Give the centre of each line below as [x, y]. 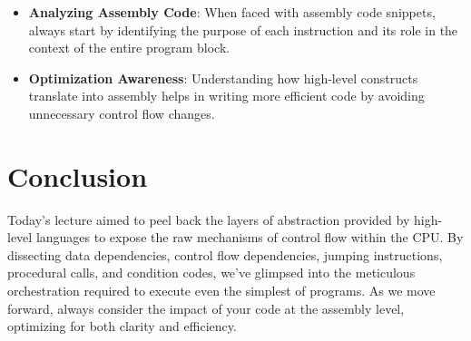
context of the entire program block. [129, 48]
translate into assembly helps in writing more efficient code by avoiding [226, 96]
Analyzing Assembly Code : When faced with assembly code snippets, [232, 12]
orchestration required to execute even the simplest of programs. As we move [221, 291]
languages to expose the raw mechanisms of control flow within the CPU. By [250, 237]
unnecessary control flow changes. [122, 113]
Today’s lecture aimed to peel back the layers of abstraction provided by [209, 219]
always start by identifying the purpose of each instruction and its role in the [243, 29]
